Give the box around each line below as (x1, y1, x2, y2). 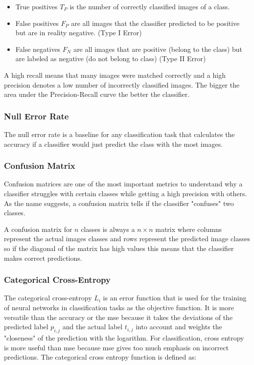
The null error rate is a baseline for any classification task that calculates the (4, 129, 235, 139)
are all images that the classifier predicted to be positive (71, 18, 240, 28)
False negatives (15, 44, 61, 54)
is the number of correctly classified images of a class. (69, 1, 230, 11)
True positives (15, 1, 58, 11)
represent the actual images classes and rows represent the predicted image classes (4, 233, 250, 244)
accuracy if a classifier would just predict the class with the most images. (4, 138, 223, 149)
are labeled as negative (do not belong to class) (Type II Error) (15, 53, 206, 64)
